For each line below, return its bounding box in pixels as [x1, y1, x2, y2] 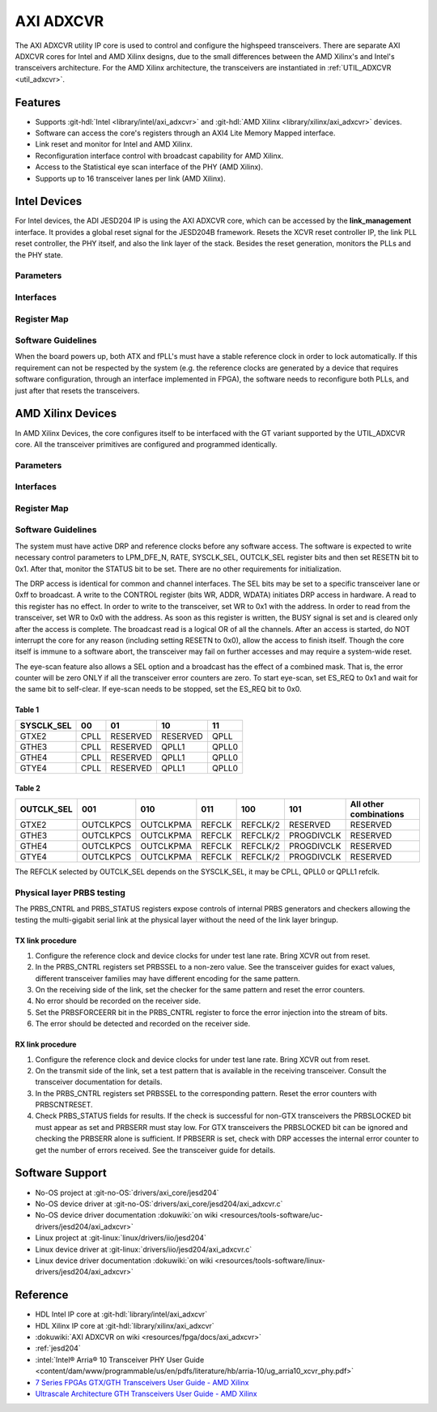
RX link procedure [15, 1039, 77, 1049]
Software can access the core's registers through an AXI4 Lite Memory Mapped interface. [35, 128, 336, 138]
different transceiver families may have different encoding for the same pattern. [35, 973, 301, 983]
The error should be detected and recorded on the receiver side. [35, 1019, 251, 1029]
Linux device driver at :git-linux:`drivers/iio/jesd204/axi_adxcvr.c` [35, 1244, 252, 1254]
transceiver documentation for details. [35, 1077, 163, 1087]
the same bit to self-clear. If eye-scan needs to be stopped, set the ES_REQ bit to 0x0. [15, 685, 303, 694]
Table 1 [15, 705, 40, 715]
